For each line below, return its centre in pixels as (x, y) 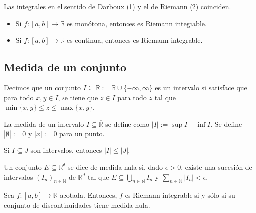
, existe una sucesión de (216, 167)
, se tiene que (78, 97)
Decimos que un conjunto (43, 87)
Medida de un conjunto (65, 67)
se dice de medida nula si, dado (116, 167)
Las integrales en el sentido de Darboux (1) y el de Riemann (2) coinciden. (118, 6)
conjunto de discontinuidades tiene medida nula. (77, 204)
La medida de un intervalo (44, 123)
